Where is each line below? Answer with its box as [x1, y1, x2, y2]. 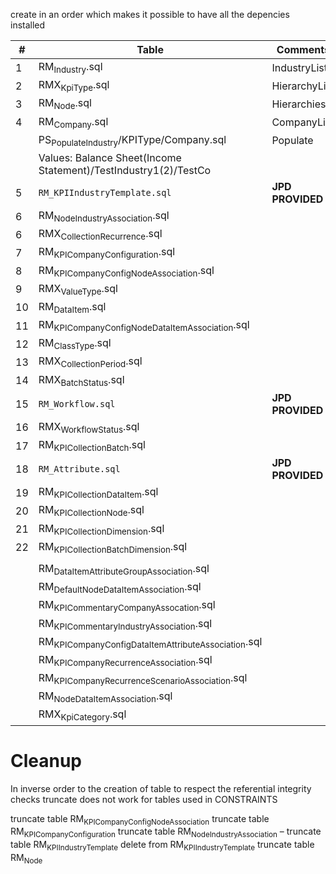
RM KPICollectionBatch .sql [38, 438, 146, 454]
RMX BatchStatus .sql [38, 372, 125, 388]
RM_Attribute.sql [38, 464, 121, 475]
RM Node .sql [38, 96, 92, 112]
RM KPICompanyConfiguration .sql [38, 245, 176, 261]
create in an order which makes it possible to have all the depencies [10, 9, 290, 20]
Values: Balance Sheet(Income [38, 150, 182, 164]
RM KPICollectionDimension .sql [38, 521, 165, 537]
